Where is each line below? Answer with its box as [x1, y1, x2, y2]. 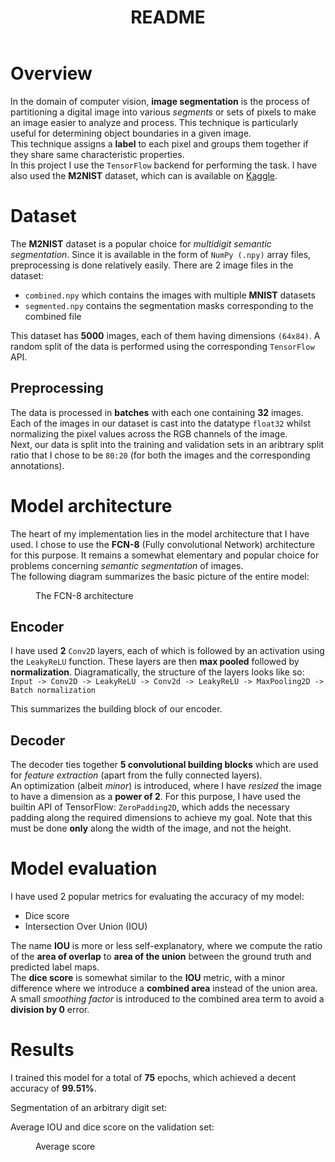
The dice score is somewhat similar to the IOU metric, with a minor [10, 972, 286, 984]
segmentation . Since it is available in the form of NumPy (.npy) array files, [10, 248, 312, 260]
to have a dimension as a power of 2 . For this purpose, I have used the [10, 791, 302, 803]
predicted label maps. [10, 961, 100, 973]
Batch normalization [10, 686, 97, 696]
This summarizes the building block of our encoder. [10, 703, 223, 715]
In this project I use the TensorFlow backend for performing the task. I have [10, 159, 318, 171]
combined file [24, 310, 82, 322]
